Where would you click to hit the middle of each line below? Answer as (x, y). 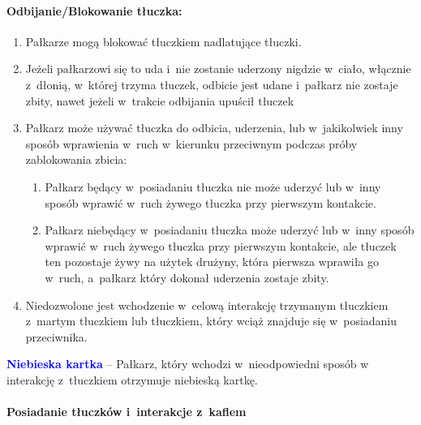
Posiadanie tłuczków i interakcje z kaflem (127, 412)
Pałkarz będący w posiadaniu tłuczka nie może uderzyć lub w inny (213, 186)
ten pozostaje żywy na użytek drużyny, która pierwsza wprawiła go (212, 262)
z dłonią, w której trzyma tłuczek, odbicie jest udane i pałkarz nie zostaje (212, 84)
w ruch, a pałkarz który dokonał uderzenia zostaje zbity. (187, 277)
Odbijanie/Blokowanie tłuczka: (95, 10)
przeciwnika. (56, 336)
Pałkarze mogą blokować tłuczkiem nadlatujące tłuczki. (163, 41)
